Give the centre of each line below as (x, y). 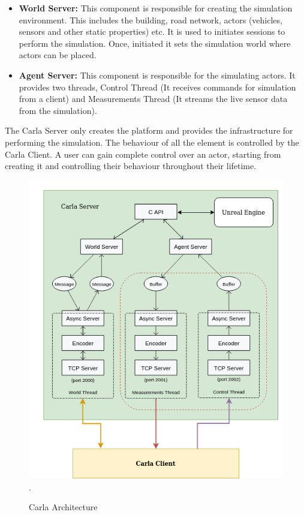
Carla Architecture (63, 507)
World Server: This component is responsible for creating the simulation (156, 8)
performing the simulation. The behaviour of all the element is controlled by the (152, 142)
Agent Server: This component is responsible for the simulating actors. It (157, 75)
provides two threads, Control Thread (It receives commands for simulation (157, 87)
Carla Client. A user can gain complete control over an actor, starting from (143, 154)
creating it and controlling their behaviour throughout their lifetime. (131, 166)
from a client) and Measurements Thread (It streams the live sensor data (153, 99)
